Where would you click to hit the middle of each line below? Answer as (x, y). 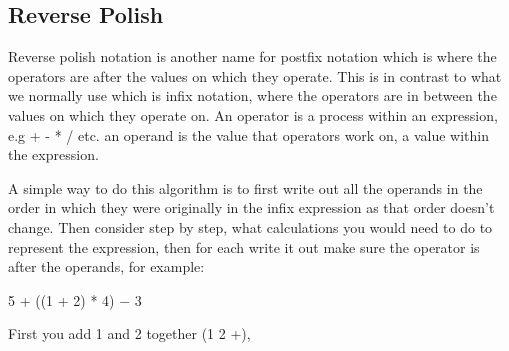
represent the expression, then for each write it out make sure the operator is (244, 246)
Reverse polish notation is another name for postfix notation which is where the (252, 56)
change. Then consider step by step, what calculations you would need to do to (250, 226)
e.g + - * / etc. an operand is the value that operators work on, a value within (248, 134)
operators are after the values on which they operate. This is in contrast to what (255, 75)
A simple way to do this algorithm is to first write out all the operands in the (245, 187)
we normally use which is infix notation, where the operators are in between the (252, 95)
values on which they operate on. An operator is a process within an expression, (253, 114)
